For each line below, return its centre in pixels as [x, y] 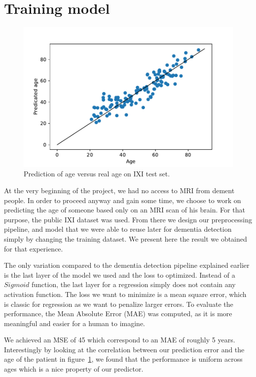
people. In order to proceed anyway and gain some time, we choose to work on [123, 200]
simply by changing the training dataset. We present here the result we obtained [126, 238]
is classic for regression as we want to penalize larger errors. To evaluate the [119, 304]
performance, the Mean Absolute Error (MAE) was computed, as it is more [118, 314]
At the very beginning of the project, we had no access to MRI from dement [119, 190]
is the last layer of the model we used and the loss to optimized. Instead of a [120, 274]
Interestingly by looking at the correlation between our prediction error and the [124, 349]
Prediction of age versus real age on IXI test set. [97, 174]
